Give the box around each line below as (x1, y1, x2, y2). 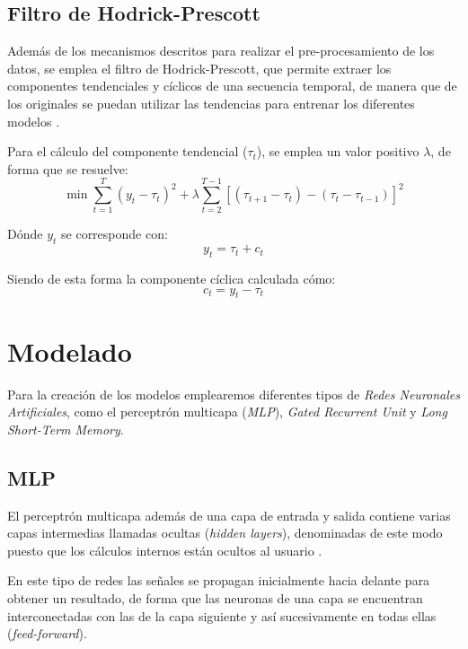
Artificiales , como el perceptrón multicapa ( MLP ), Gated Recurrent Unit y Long (7, 402, 447, 421)
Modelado (7, 332, 132, 369)
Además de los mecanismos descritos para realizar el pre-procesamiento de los (7, 41, 435, 60)
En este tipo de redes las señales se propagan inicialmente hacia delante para (7, 571, 430, 590)
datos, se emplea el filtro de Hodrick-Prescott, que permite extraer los (7, 58, 392, 77)
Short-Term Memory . (7, 419, 124, 438)
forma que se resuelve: (7, 159, 128, 178)
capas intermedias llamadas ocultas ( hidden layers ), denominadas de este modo (7, 523, 443, 542)
